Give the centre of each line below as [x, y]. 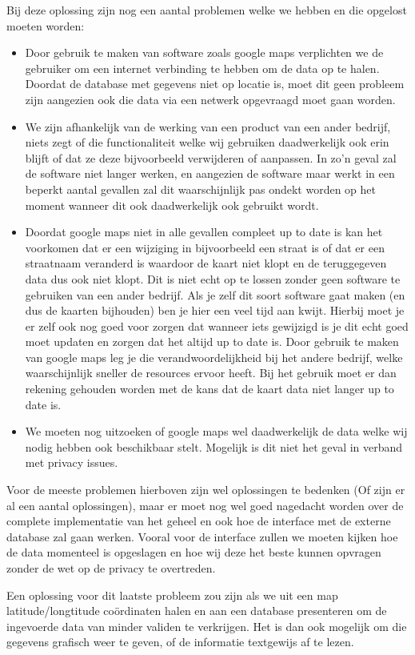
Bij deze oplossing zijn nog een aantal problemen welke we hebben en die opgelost [207, 10]
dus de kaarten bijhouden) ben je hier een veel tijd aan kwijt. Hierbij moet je [215, 310]
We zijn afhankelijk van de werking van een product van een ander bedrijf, [208, 126]
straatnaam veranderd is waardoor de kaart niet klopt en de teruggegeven [206, 263]
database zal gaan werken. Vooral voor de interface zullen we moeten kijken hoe [202, 536]
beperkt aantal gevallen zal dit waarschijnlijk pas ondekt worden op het [200, 189]
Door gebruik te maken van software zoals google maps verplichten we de [204, 52]
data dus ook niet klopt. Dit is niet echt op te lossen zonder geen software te [213, 278]
